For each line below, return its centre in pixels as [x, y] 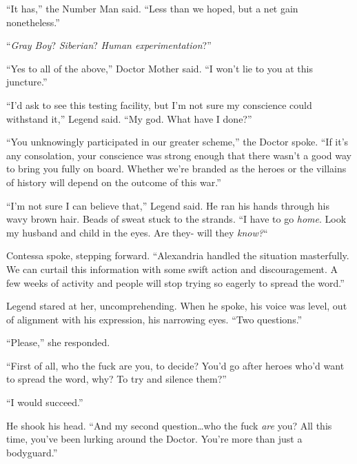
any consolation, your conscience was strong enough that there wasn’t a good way [179, 155]
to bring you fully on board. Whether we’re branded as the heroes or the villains [176, 169]
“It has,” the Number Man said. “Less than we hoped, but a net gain [152, 8]
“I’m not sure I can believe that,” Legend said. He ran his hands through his [168, 205]
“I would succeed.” [45, 402]
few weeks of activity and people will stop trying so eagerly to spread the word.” [175, 282]
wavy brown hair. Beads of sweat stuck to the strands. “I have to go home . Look [176, 219]
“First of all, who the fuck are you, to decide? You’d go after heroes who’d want [175, 365]
